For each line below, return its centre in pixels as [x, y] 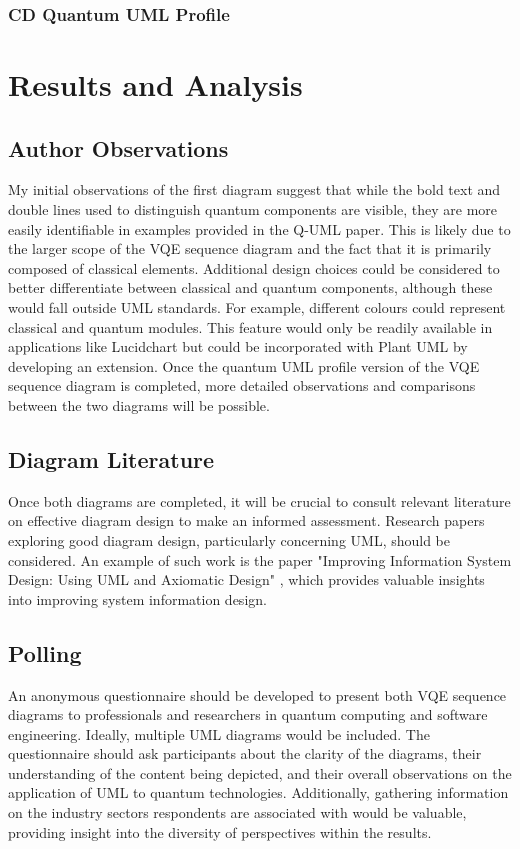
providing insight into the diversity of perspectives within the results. [220, 831]
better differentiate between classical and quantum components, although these [250, 287]
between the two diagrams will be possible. [139, 404]
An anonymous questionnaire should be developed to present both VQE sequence [257, 694]
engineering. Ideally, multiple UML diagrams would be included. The [219, 733]
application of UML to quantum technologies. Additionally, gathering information [258, 792]
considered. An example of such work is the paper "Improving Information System [260, 559]
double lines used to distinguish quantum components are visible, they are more [253, 209]
